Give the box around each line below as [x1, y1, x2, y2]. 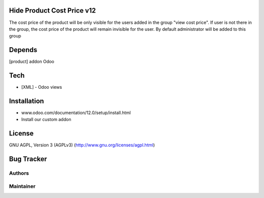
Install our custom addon [21, 117, 71, 122]
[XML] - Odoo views [21, 84, 62, 90]
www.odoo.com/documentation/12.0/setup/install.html [21, 110, 131, 116]
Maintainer [9, 183, 36, 190]
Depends [9, 46, 38, 54]
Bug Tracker [9, 155, 47, 163]
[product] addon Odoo [9, 59, 55, 64]
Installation [9, 97, 44, 105]
